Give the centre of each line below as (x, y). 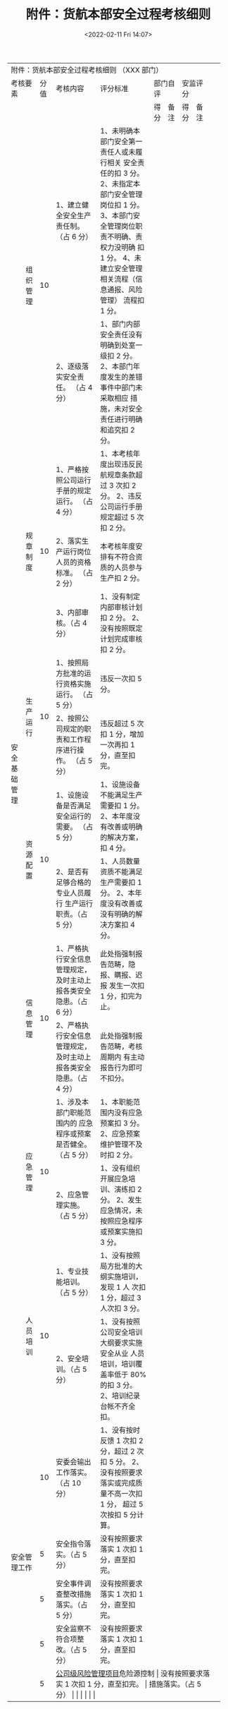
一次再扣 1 (118, 744)
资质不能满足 (121, 871)
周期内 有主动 (122, 1057)
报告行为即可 (121, 1068)
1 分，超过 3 (121, 1298)
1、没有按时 (120, 1430)
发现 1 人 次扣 (123, 1287)
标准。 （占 (75, 572)
